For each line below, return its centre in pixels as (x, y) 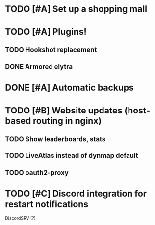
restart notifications (47, 204)
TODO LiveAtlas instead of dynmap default (72, 156)
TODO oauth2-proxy (37, 172)
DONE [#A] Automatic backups (69, 88)
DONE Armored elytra (39, 67)
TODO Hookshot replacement (51, 50)
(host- (137, 110)
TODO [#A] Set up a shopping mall (76, 9)
